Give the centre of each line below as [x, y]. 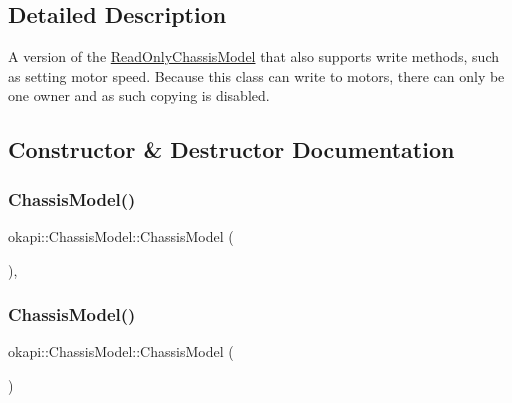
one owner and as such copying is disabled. [139, 95]
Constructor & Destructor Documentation [231, 149]
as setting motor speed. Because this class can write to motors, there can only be [256, 75]
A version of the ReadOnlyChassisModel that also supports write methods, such [254, 56]
